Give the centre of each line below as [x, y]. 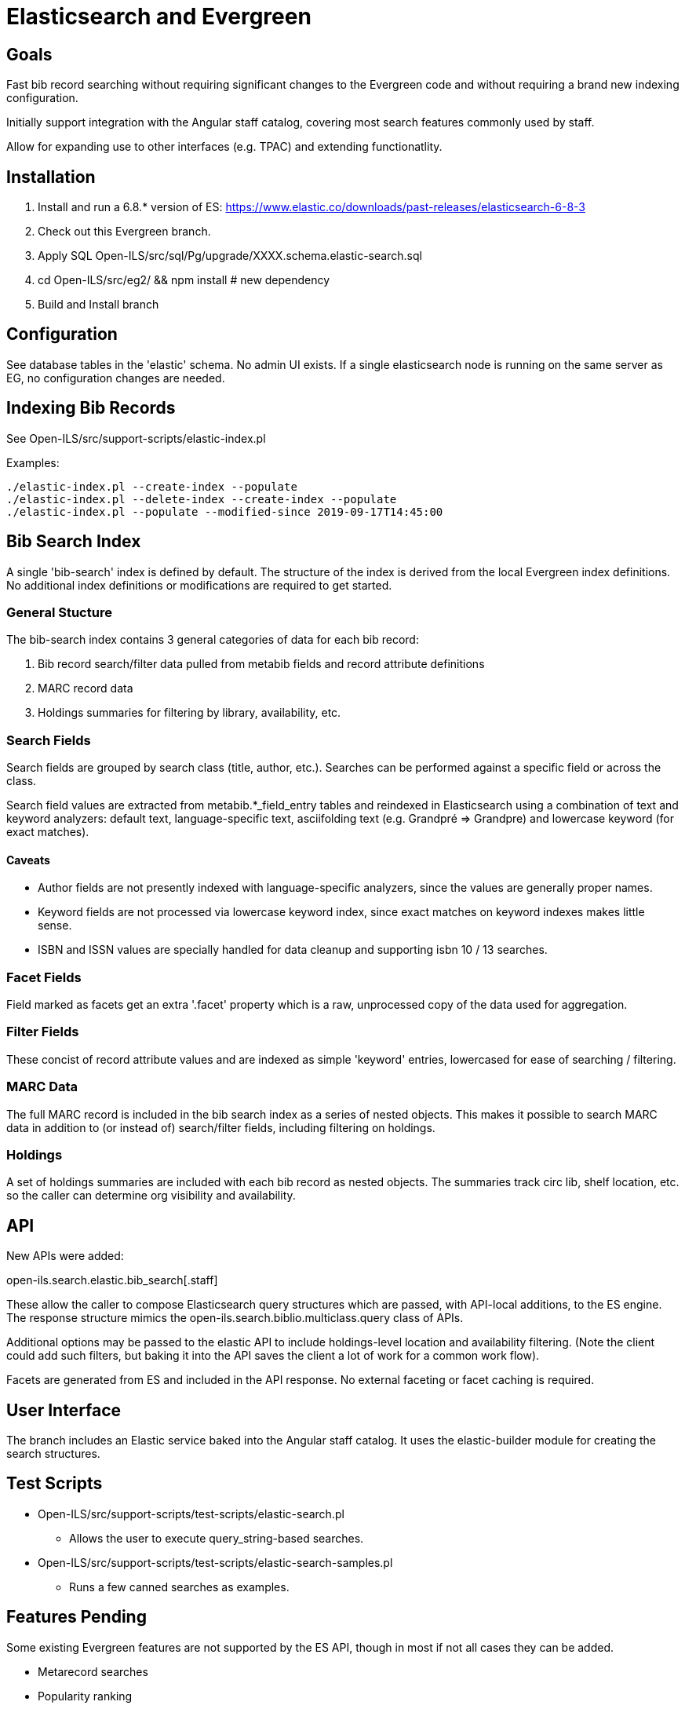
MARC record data [86, 688]
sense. [55, 926]
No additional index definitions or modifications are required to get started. [199, 585]
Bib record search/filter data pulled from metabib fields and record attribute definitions [261, 664]
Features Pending [77, 1617]
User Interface [64, 1410]
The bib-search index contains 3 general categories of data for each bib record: [213, 640]
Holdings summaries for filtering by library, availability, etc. [189, 713]
